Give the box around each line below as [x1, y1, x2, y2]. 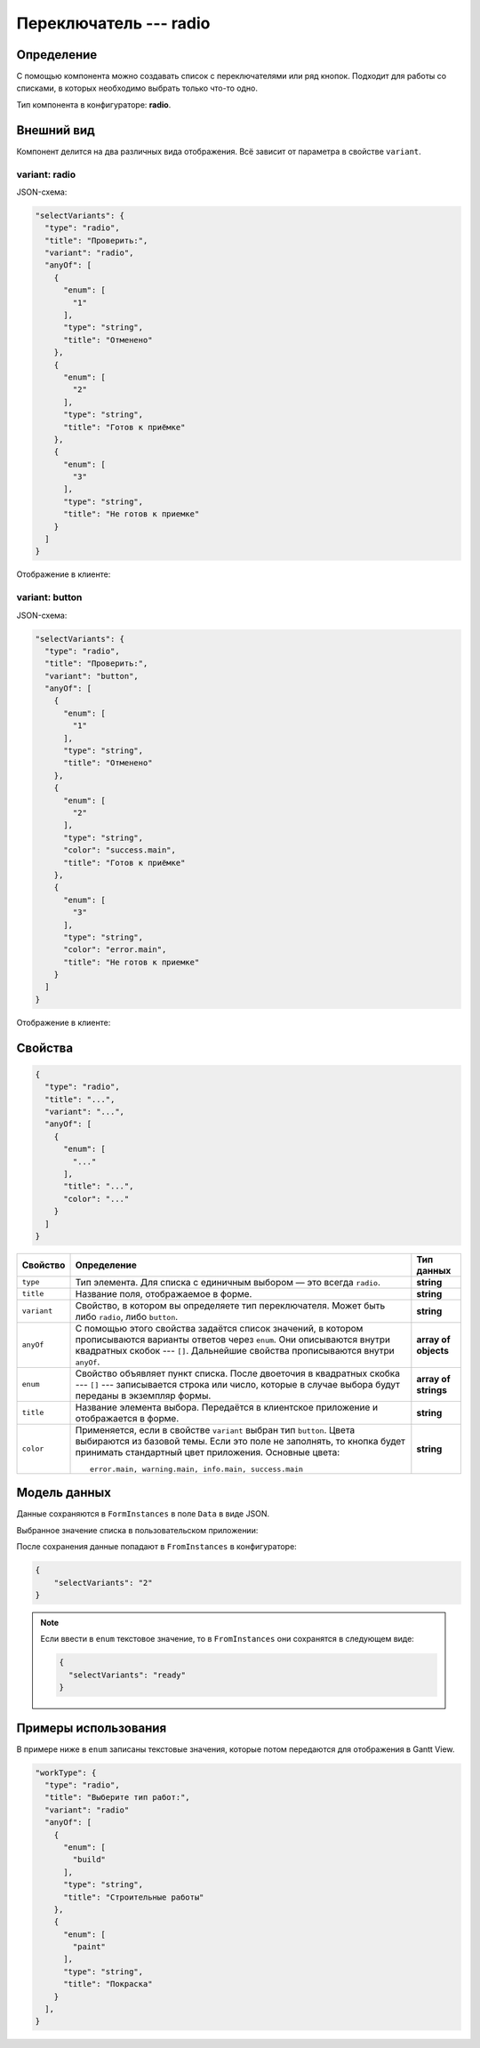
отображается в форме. [75, 1412, 180, 1424]
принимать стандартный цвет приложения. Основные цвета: [75, 1445, 340, 1458]
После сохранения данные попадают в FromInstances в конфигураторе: [16, 1541, 297, 1552]
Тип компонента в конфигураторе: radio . [16, 99, 172, 110]
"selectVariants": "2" [53, 1578, 153, 1588]
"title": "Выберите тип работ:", [44, 1792, 190, 1803]
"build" [72, 1854, 107, 1865]
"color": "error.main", [63, 945, 167, 955]
